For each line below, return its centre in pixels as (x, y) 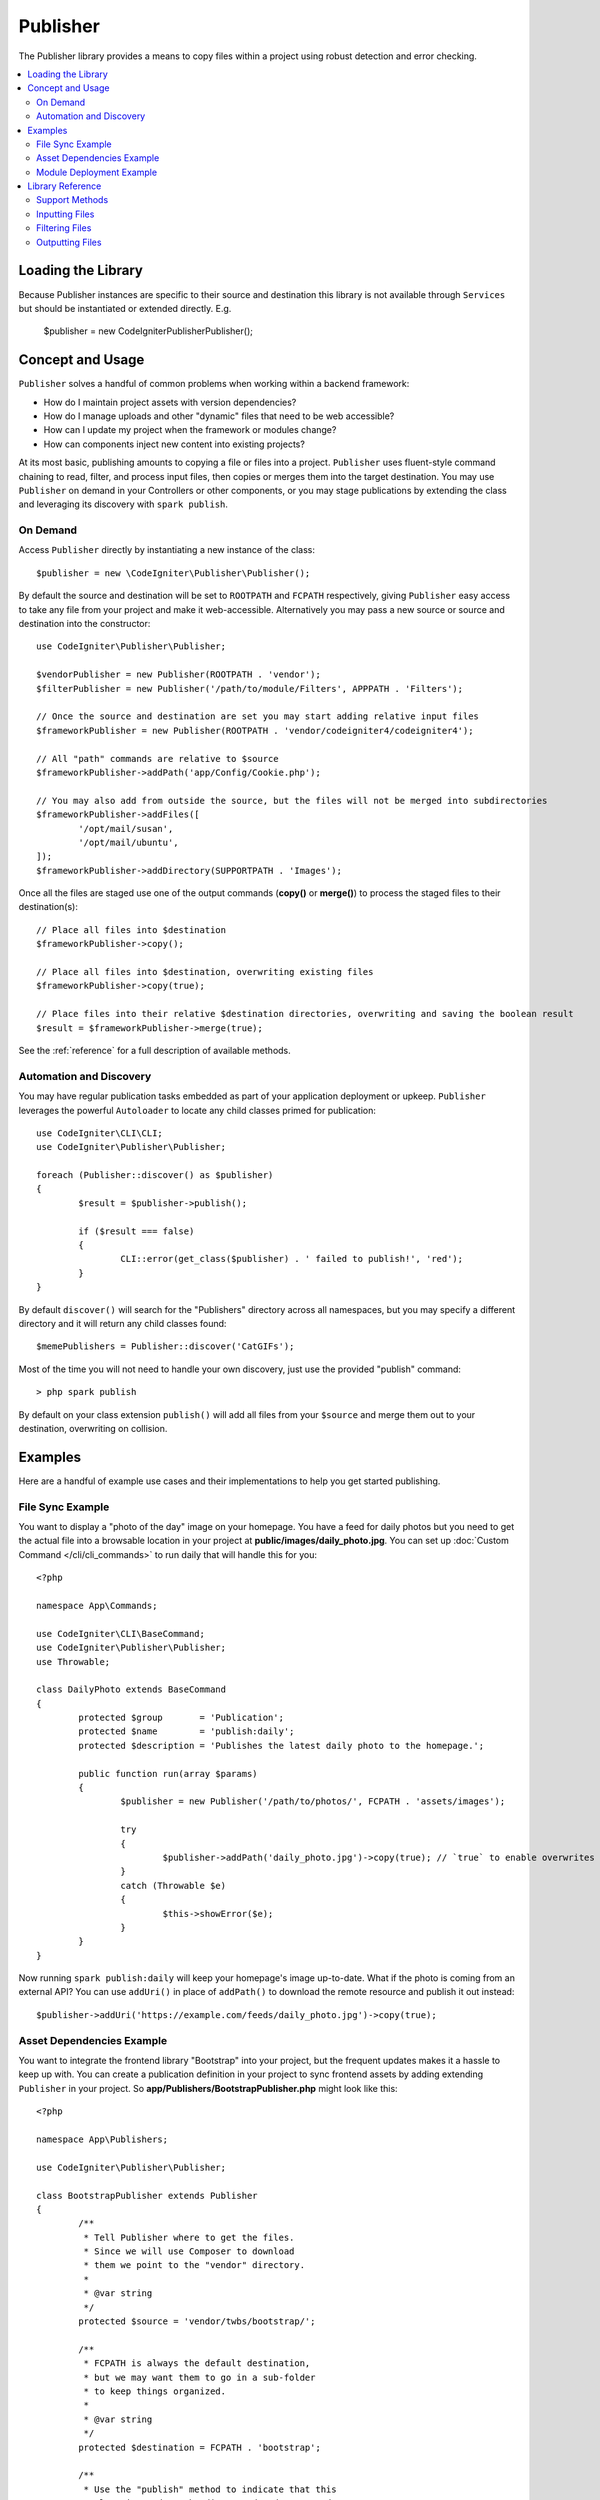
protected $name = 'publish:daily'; (186, 1731)
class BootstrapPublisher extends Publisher (147, 2195)
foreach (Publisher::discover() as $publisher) (155, 1175)
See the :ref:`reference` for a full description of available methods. (155, 1050)
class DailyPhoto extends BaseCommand (131, 1689)
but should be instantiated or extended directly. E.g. (125, 308)
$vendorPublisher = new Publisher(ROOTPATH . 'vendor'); (179, 674)
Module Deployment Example (97, 172)
